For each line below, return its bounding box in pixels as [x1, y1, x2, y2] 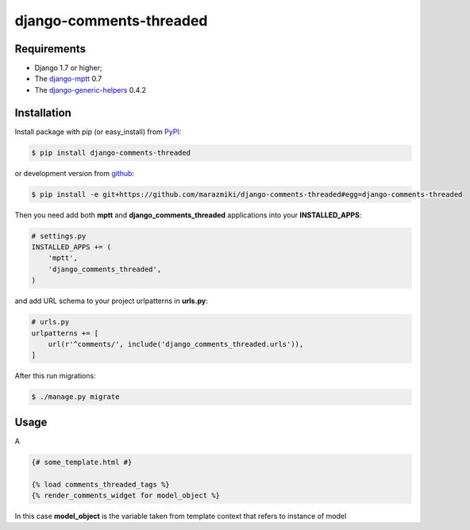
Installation [14, 106, 71, 119]
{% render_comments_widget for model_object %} [31, 491, 220, 500]
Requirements [14, 42, 87, 56]
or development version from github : [14, 168, 135, 178]
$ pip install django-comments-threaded [31, 148, 191, 157]
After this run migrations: [14, 371, 96, 381]
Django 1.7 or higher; [34, 63, 102, 73]
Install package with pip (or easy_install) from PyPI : [14, 127, 182, 136]
